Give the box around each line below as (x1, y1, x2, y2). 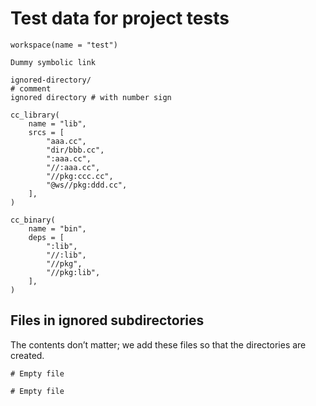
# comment (10, 83, 52, 94)
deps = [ (28, 232, 65, 242)
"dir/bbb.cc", (46, 145, 105, 155)
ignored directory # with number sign (10, 92, 172, 102)
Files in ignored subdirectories (10, 312, 205, 329)
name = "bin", (28, 223, 87, 234)
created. (10, 349, 45, 361)
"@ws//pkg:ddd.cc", (46, 180, 128, 190)
